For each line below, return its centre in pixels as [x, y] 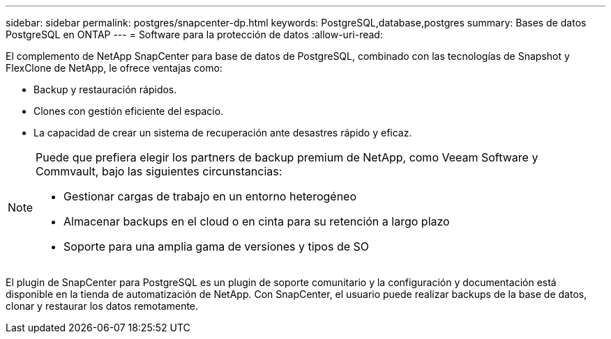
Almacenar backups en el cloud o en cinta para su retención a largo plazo [257, 221]
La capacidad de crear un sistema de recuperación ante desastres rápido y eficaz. [223, 133]
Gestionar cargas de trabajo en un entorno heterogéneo [210, 196]
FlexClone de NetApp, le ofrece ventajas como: [114, 68]
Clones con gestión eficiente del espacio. [129, 111]
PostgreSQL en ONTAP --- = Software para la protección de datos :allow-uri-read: [194, 34]
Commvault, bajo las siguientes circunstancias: [159, 171]
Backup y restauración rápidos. [105, 89]
